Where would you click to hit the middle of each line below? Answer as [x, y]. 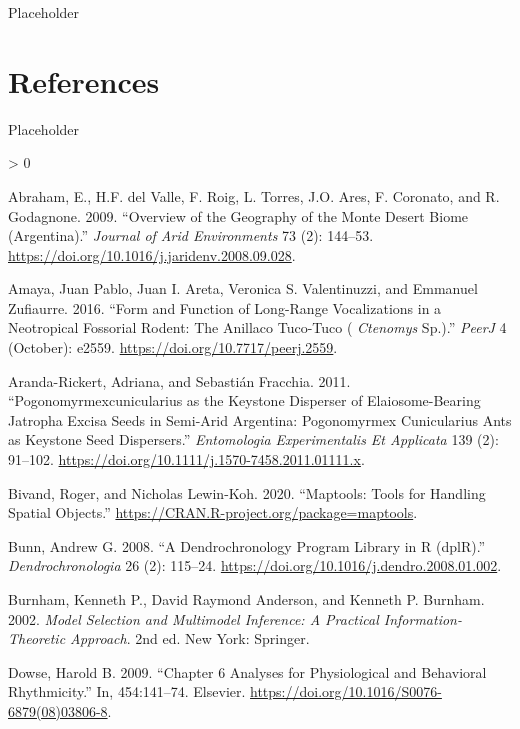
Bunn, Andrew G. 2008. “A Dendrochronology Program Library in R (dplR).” [247, 545]
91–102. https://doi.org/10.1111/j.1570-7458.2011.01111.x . [186, 459]
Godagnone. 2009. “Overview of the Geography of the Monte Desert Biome [238, 215]
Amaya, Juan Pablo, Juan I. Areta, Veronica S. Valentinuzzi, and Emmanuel [243, 288]
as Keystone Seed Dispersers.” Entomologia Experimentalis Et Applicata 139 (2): [253, 439]
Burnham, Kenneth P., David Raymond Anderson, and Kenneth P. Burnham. [246, 599]
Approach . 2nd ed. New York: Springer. [190, 638]
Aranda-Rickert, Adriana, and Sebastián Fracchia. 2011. [179, 380]
